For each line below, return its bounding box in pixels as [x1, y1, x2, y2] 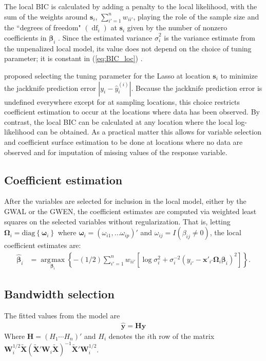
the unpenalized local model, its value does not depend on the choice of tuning [4, 43, 252, 53]
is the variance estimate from [164, 32, 255, 43]
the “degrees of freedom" [4, 22, 81, 33]
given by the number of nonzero [127, 22, 227, 33]
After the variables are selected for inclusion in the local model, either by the [4, 196, 246, 206]
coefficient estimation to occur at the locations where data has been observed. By [4, 106, 260, 117]
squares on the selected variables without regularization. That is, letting [4, 216, 231, 226]
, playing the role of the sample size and [133, 11, 259, 22]
